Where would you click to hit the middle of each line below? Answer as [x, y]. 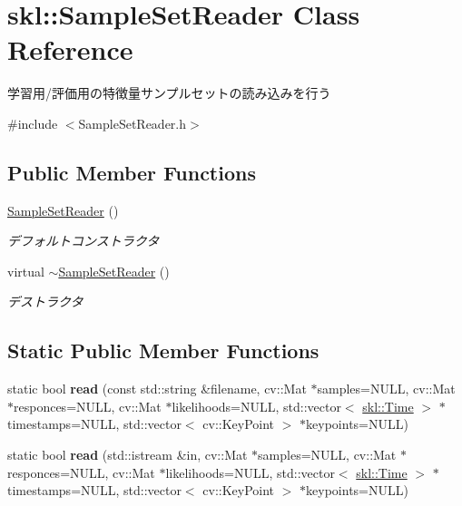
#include [33, 123]
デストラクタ [45, 302]
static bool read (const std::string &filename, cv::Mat [157, 389]
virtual [26, 271]
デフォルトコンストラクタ [84, 241]
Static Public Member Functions [163, 350]
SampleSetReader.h [133, 123]
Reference [70, 49]
